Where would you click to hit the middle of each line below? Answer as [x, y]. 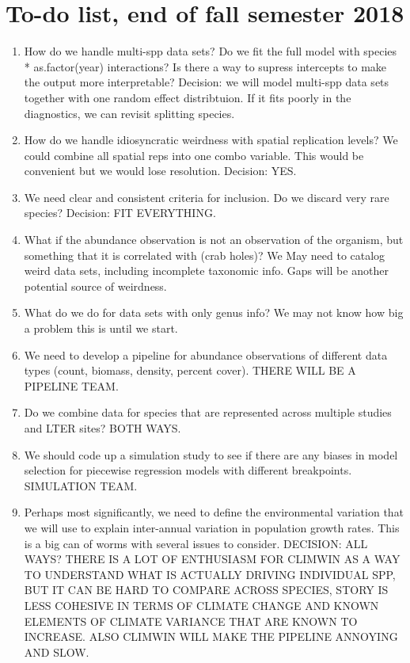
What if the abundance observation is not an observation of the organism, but [214, 240]
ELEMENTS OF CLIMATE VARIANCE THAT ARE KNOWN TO [191, 621]
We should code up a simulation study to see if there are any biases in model [211, 454]
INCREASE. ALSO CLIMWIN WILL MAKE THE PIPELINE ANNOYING [211, 636]
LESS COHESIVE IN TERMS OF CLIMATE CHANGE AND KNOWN [201, 605]
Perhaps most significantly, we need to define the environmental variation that [214, 512]
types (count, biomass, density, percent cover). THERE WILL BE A [190, 370]
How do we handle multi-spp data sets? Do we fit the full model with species [211, 51]
